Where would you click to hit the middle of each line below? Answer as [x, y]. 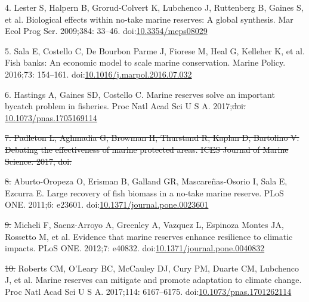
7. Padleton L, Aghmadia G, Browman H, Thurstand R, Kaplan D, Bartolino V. [152, 138]
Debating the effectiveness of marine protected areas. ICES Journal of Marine [147, 149]
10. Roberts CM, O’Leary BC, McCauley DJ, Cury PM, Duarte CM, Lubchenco [152, 268]
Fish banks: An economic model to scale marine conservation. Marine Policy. [145, 62]
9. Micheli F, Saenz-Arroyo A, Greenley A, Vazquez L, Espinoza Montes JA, [144, 224]
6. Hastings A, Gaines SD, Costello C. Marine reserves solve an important [140, 94]
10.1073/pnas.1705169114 [51, 117]
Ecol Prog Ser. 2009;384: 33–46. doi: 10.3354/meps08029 [106, 31]
